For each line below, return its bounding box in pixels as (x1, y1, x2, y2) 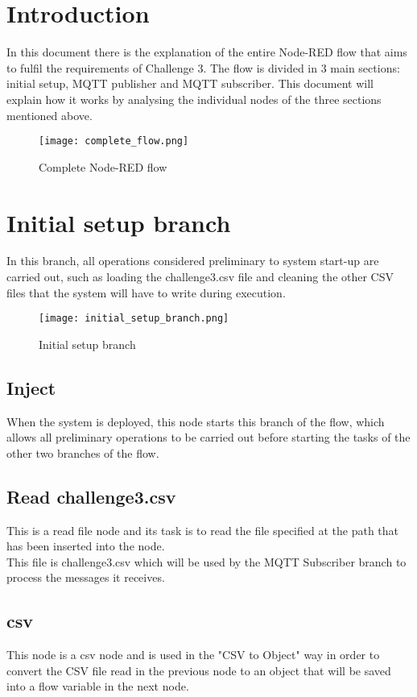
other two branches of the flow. (6, 444, 159, 461)
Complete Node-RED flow (39, 158, 167, 175)
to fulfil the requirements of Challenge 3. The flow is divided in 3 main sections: (6, 59, 400, 76)
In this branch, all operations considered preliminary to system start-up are (6, 252, 379, 269)
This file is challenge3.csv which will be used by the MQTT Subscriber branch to (6, 553, 407, 570)
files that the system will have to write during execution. (6, 284, 286, 301)
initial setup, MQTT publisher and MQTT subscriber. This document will (6, 75, 374, 92)
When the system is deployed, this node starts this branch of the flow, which (6, 413, 385, 429)
